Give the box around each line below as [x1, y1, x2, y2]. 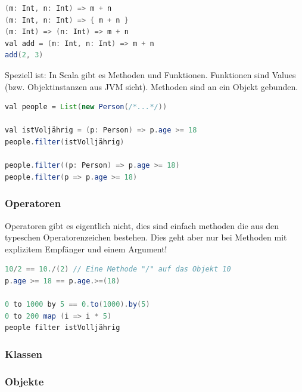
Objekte [5, 374, 44, 388]
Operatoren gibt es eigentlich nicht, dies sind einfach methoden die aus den [5, 219, 279, 232]
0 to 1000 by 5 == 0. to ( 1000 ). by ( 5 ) [5, 300, 150, 309]
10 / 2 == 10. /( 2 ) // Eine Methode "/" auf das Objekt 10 [5, 265, 231, 274]
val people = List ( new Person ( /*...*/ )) [5, 103, 167, 112]
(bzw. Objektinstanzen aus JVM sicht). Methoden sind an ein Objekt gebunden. [5, 80, 298, 92]
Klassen [5, 346, 43, 361]
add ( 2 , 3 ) [5, 51, 43, 60]
